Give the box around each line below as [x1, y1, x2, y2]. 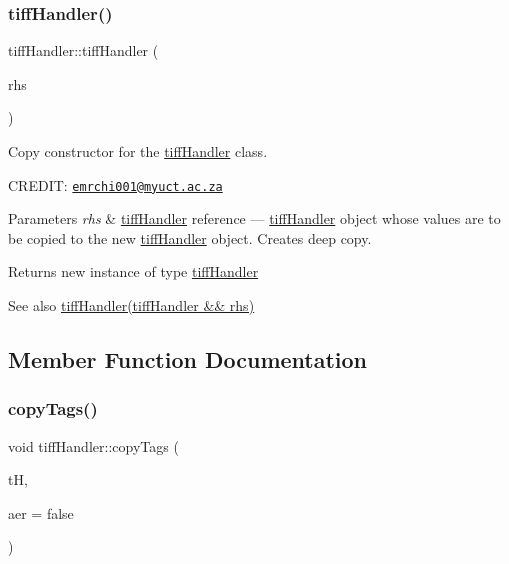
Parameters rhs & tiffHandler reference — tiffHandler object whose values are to [8, 208, 501, 229]
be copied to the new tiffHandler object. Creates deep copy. [8, 227, 372, 248]
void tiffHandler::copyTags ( [8, 435, 179, 456]
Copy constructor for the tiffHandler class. [8, 141, 268, 161]
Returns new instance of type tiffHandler [8, 261, 259, 282]
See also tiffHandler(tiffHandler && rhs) [8, 295, 255, 316]
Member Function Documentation [8, 344, 368, 375]
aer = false [8, 502, 74, 523]
